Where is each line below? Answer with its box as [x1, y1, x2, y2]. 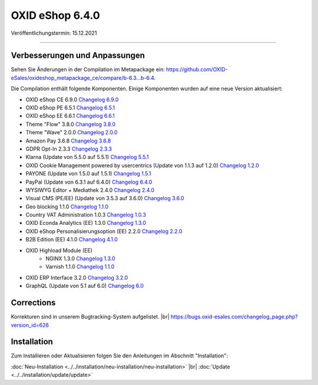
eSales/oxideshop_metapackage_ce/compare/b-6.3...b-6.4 [11, 74, 154, 81]
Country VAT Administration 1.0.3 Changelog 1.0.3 [25, 211, 147, 218]
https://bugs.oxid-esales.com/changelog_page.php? [171, 313, 298, 320]
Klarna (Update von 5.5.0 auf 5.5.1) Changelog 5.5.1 [25, 154, 150, 161]
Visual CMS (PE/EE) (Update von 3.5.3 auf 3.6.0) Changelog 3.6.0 [25, 195, 185, 202]
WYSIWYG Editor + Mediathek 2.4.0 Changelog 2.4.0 [25, 186, 155, 194]
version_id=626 [11, 321, 49, 328]
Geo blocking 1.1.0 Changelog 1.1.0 [25, 203, 109, 210]
